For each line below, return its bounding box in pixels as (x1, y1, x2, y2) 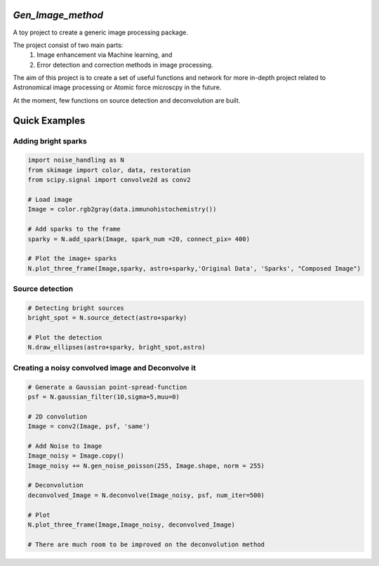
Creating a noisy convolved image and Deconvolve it (13, 363, 197, 373)
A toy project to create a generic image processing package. (13, 28, 189, 37)
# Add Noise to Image (27, 442, 102, 450)
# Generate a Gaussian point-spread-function (27, 383, 187, 391)
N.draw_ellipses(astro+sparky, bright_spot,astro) (27, 343, 206, 352)
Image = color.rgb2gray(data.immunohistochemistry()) (27, 205, 217, 214)
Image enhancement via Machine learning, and (36, 51, 173, 59)
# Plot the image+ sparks (27, 255, 117, 263)
